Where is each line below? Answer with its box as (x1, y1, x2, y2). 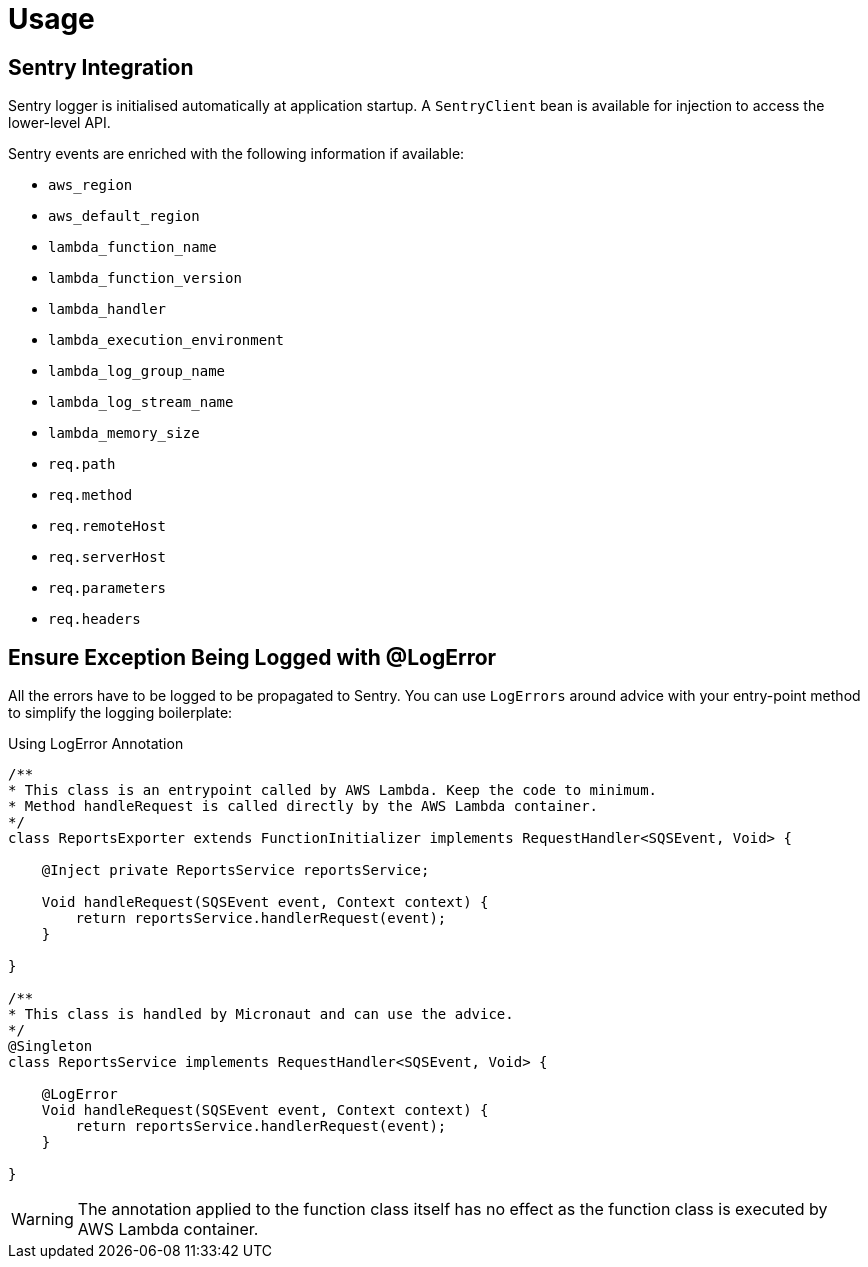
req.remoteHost (48, 518, 167, 535)
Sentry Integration (8, 54, 194, 80)
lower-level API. (8, 114, 111, 132)
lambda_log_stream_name (48, 394, 234, 411)
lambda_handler (48, 301, 167, 318)
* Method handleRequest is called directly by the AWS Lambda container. (8, 798, 599, 815)
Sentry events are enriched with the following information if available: (8, 145, 465, 163)
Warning (11, 1209, 74, 1230)
